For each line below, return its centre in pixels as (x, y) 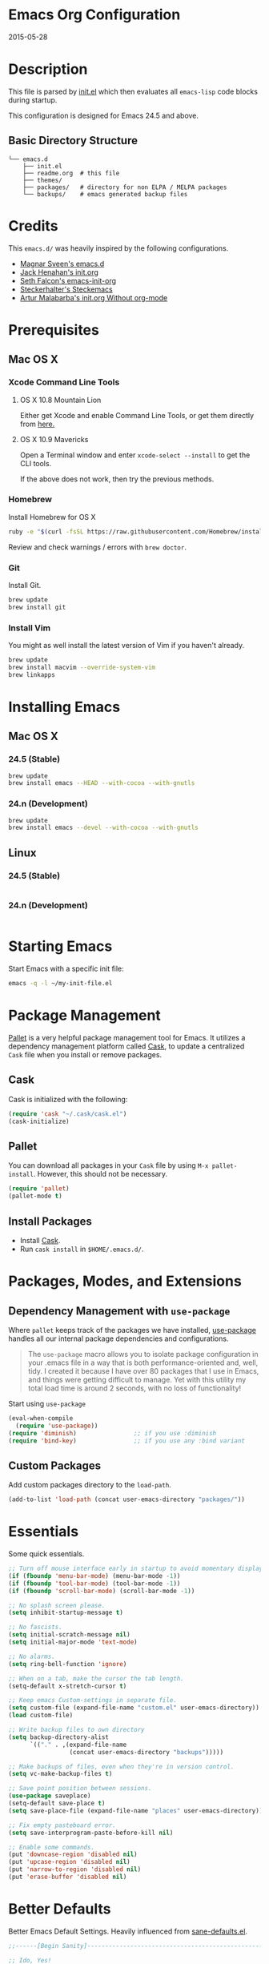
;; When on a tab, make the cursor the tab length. (96, 1678)
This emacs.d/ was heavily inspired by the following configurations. (118, 248)
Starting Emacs (60, 946)
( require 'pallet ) (39, 1189)
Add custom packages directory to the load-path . (90, 1485)
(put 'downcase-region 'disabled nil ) (73, 1855)
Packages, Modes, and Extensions (125, 1281)
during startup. (33, 100)
